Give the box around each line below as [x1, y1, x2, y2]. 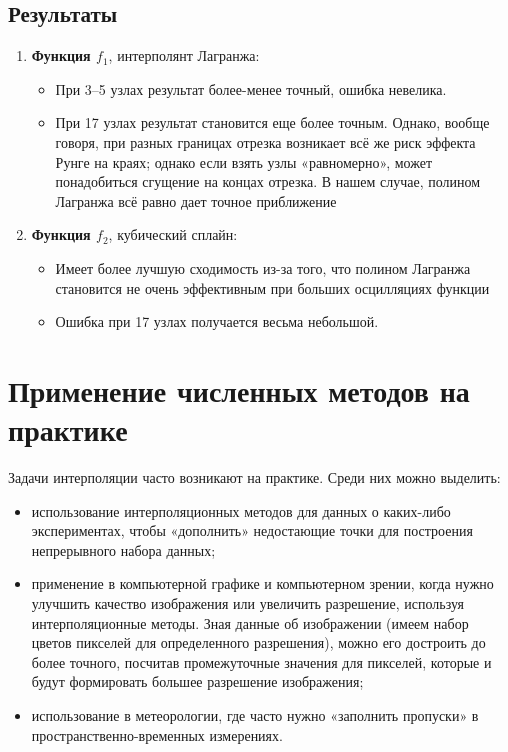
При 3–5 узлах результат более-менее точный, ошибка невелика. [55, 78, 447, 99]
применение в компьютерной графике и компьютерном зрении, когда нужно [31, 573, 494, 594]
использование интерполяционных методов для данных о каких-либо [31, 500, 451, 521]
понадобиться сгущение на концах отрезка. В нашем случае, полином [55, 171, 481, 192]
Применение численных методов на [8, 369, 470, 410]
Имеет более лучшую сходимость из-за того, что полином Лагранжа [55, 257, 471, 278]
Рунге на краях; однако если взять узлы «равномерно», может [55, 151, 433, 172]
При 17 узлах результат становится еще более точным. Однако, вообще [55, 112, 490, 133]
